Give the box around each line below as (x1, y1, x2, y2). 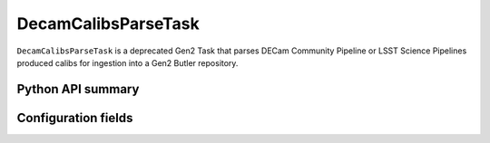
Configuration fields (16, 110, 133, 126)
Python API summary (16, 81, 140, 97)
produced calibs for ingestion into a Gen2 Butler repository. (16, 57, 239, 68)
